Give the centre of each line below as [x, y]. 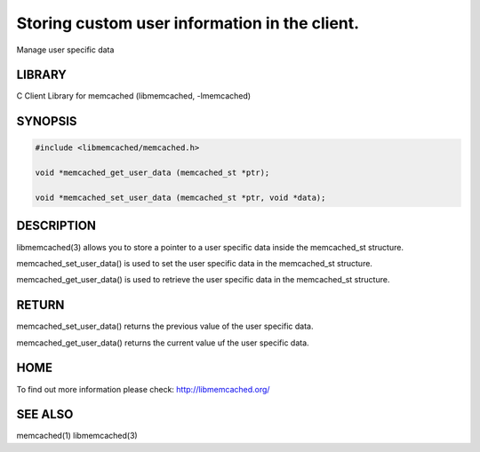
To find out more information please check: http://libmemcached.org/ [143, 389]
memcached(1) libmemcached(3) [77, 436]
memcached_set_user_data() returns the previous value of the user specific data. [165, 326]
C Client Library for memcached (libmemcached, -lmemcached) [134, 96]
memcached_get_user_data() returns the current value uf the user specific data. [163, 343]
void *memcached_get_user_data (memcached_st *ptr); [152, 173]
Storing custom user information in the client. [188, 23]
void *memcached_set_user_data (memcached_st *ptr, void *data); [180, 198]
